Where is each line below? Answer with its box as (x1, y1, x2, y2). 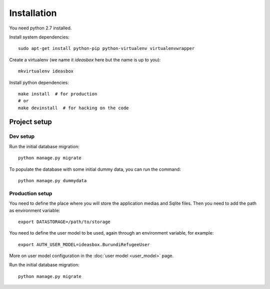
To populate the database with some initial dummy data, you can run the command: (9, 166, 181, 172)
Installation (9, 7, 57, 18)
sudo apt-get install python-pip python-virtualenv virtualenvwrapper (18, 45, 195, 51)
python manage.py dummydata (18, 178, 87, 183)
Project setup (9, 118, 52, 126)
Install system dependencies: (9, 34, 69, 40)
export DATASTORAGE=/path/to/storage (18, 219, 111, 225)
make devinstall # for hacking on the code (18, 105, 129, 111)
